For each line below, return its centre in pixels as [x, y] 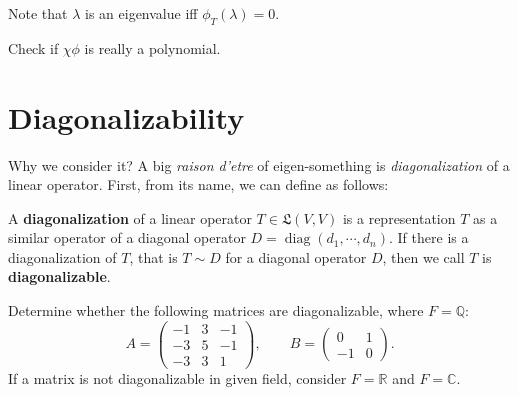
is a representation [399, 217]
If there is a [433, 237]
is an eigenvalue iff [141, 13]
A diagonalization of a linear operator [130, 217]
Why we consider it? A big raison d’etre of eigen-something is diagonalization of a [259, 164]
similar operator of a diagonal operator [127, 237]
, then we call [423, 256]
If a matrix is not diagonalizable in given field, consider [177, 377]
